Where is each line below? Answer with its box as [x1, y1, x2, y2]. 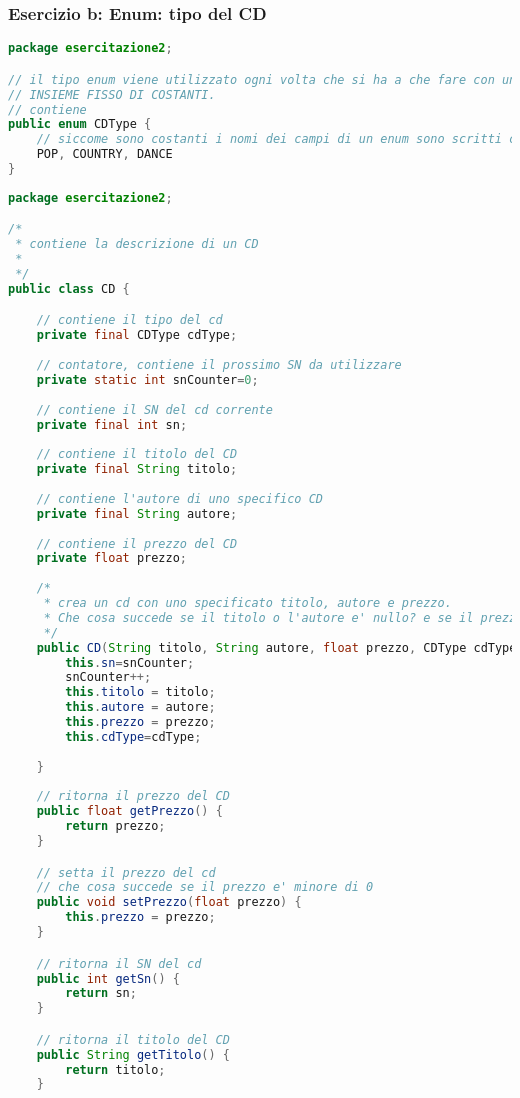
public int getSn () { [36, 971, 180, 986]
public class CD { [8, 281, 130, 296]
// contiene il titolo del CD [36, 447, 238, 462]
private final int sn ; [36, 417, 188, 432]
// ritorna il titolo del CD [36, 1032, 230, 1047]
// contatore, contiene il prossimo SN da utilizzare [36, 358, 402, 373]
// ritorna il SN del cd [36, 956, 202, 971]
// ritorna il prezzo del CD [36, 789, 230, 804]
